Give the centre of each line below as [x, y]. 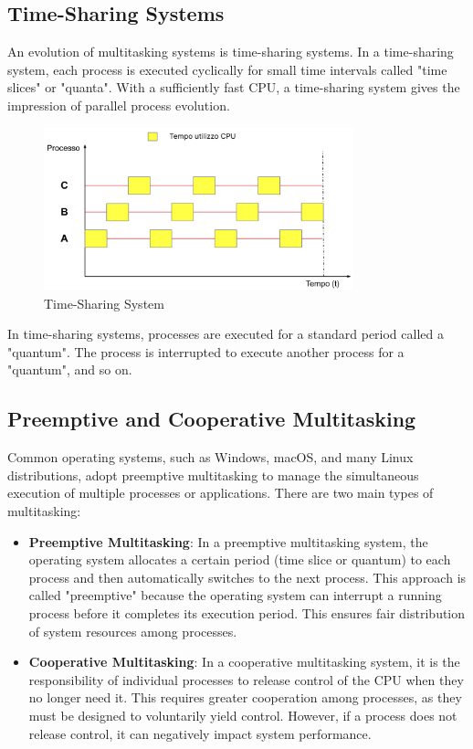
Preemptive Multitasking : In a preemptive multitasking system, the [228, 541]
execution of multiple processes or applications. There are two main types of [221, 493]
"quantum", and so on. [70, 369]
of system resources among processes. [133, 631]
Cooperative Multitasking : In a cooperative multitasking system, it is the [244, 662]
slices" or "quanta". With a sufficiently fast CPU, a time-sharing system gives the [234, 87]
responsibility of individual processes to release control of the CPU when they [246, 679]
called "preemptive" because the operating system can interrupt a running [235, 595]
